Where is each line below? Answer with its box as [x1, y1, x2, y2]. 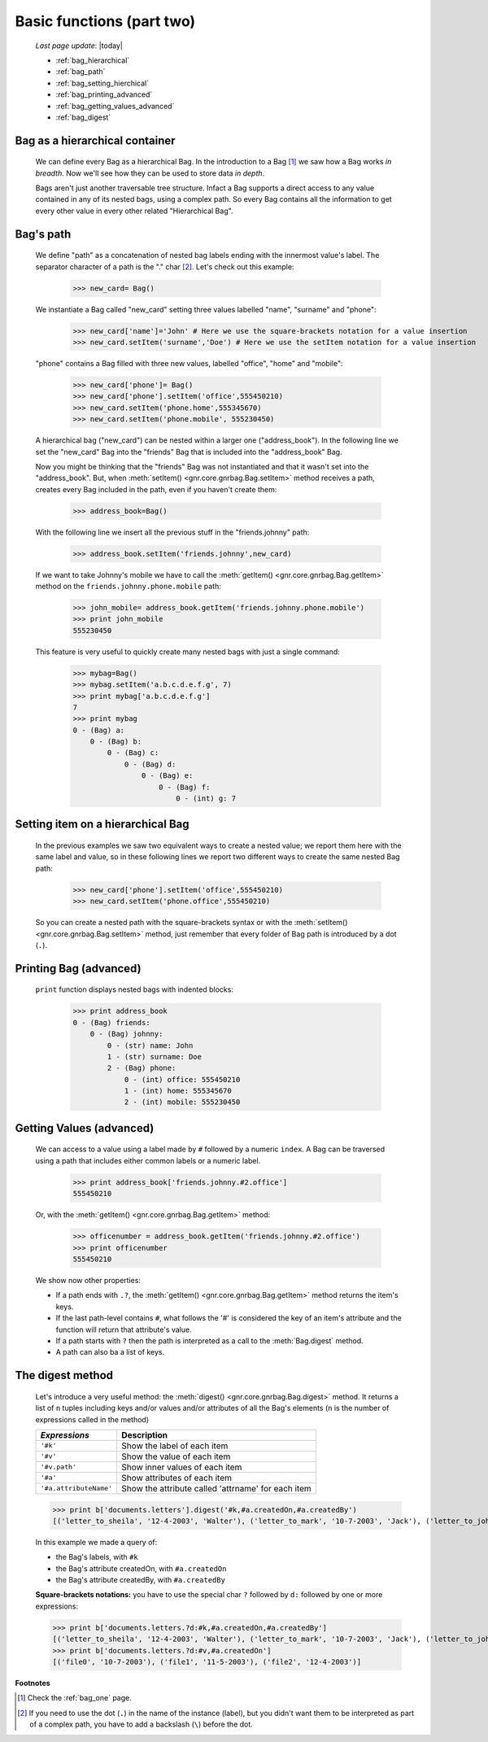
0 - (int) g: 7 [175, 794, 236, 803]
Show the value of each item [121, 1451, 231, 1462]
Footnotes [15, 1678, 50, 1687]
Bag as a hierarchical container [15, 133, 176, 147]
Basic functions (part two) [15, 12, 196, 30]
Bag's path [15, 227, 72, 241]
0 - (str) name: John [107, 1041, 194, 1050]
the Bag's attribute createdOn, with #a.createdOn [55, 1563, 227, 1574]
